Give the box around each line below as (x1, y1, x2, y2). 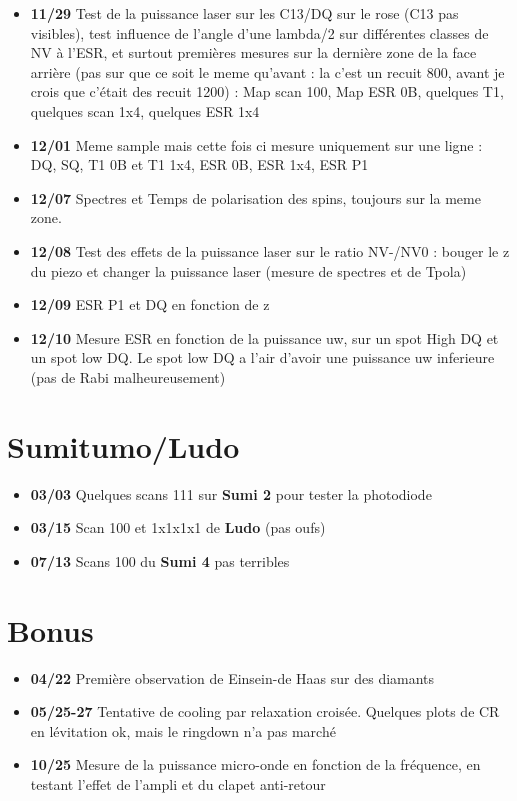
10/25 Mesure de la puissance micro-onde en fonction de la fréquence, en (30, 754, 481, 775)
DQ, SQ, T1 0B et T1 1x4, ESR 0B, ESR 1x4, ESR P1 (30, 154, 369, 175)
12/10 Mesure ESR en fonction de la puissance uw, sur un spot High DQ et (30, 327, 499, 348)
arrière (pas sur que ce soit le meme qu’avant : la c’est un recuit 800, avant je (30, 61, 505, 82)
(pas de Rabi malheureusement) (30, 366, 226, 387)
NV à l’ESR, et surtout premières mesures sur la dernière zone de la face (30, 42, 477, 63)
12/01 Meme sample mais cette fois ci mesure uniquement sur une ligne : (30, 134, 483, 155)
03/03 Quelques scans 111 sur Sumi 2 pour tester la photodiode (30, 483, 432, 504)
